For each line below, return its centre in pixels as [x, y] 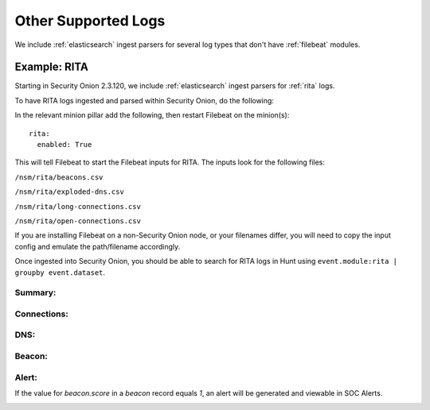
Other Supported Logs [90, 21]
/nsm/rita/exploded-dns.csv [70, 192]
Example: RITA [52, 67]
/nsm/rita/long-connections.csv [78, 206]
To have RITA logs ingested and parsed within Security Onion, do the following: [145, 100]
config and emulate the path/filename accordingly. [98, 246]
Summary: [35, 292]
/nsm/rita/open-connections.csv [78, 221]
